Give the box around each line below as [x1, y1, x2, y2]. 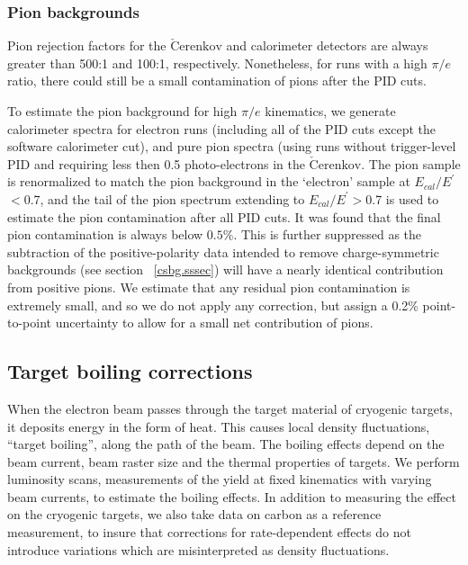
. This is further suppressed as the [233, 225, 422, 244]
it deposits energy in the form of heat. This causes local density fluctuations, [7, 417, 430, 435]
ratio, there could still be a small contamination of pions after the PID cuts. [7, 71, 427, 90]
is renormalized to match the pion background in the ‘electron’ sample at [7, 172, 410, 191]
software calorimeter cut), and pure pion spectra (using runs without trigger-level [7, 137, 456, 156]
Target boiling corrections [7, 357, 253, 385]
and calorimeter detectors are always [226, 36, 428, 55]
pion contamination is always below [7, 225, 203, 244]
